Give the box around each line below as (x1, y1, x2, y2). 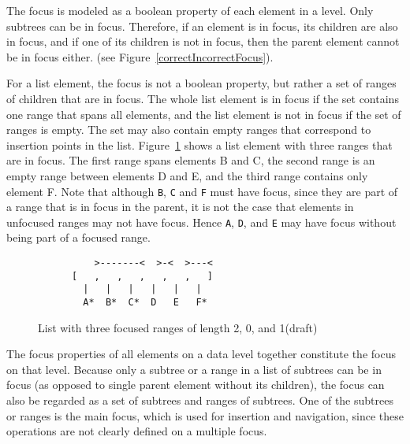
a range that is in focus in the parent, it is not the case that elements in (6, 198, 354, 215)
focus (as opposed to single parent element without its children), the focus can (6, 376, 385, 393)
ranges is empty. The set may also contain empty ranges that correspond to (6, 121, 371, 138)
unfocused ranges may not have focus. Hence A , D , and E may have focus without (6, 213, 397, 230)
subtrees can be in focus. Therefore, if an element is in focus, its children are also (6, 17, 398, 34)
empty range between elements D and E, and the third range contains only (6, 167, 368, 183)
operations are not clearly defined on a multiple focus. (6, 423, 267, 439)
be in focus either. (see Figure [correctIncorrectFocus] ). (6, 48, 274, 65)
